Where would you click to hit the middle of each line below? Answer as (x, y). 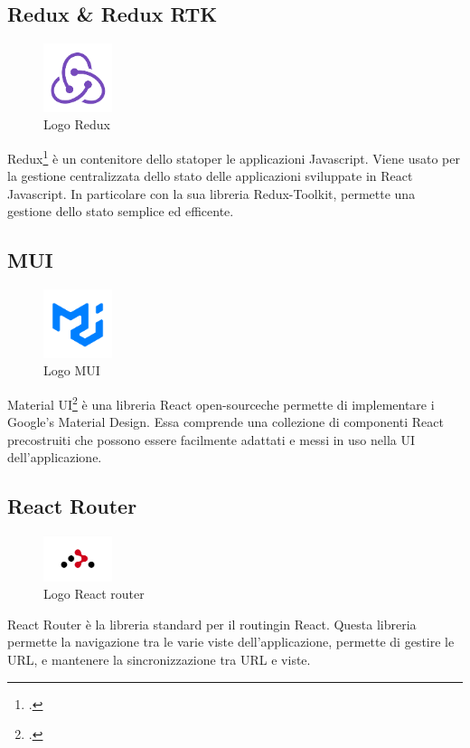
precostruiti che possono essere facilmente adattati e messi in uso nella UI (211, 439)
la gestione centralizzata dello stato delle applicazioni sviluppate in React (210, 176)
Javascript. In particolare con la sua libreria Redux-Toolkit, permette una (211, 193)
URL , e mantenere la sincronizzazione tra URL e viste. (159, 659)
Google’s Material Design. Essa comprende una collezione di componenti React (226, 422)
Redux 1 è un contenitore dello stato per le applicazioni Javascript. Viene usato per (234, 156)
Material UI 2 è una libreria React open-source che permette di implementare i (221, 402)
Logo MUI (72, 370)
